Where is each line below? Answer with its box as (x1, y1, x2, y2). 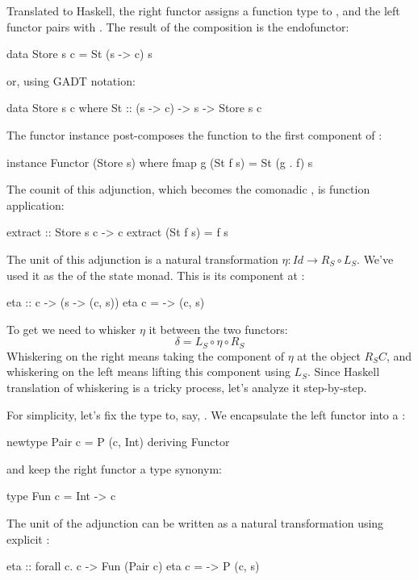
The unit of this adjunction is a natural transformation (6, 250, 278, 267)
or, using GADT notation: (6, 72, 136, 89)
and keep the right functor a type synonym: (6, 460, 222, 477)
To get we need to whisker (6, 320, 136, 337)
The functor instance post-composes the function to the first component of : (6, 126, 382, 143)
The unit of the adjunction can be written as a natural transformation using (6, 514, 384, 531)
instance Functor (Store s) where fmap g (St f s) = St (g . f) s (6, 153, 313, 170)
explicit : (6, 530, 50, 547)
